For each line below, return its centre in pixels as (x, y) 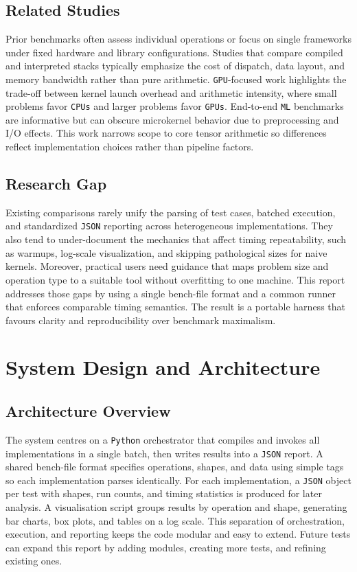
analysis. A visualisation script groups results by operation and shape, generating (176, 507)
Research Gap (56, 184)
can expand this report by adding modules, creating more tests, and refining (166, 547)
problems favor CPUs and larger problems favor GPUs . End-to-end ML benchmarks (175, 106)
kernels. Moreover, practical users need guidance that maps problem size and (167, 266)
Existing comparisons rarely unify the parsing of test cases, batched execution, (171, 212)
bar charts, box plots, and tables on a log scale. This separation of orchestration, (175, 520)
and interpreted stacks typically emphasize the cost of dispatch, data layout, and (175, 66)
